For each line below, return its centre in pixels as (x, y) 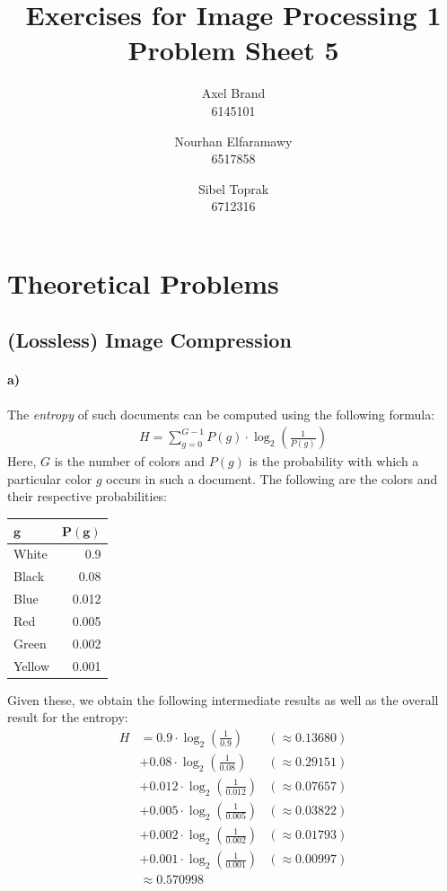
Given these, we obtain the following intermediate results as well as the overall (223, 699)
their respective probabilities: (88, 496)
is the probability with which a (334, 461)
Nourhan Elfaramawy (233, 141)
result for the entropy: (68, 717)
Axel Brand (233, 93)
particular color (50, 478)
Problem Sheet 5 (233, 50)
